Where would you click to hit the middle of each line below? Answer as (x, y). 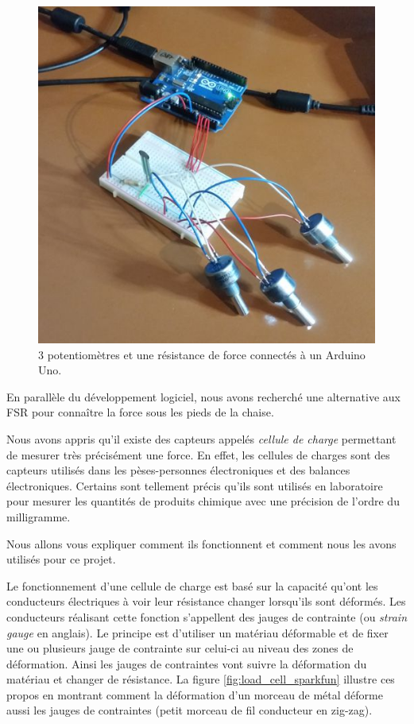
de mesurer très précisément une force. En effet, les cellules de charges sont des (198, 454)
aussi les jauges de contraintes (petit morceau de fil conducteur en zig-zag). (190, 710)
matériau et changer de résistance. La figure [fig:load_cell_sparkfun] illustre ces (201, 679)
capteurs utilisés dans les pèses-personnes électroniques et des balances (178, 470)
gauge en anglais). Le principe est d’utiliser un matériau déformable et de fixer (197, 632)
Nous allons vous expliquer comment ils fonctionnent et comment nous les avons (201, 543)
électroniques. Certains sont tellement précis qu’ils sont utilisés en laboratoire (195, 485)
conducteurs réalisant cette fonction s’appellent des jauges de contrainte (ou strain (207, 616)
